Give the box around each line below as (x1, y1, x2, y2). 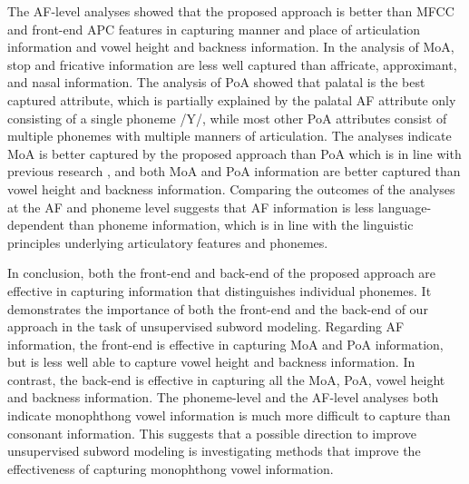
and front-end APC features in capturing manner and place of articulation (7, 19, 421, 38)
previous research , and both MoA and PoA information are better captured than (7, 162, 461, 181)
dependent (7, 215, 65, 234)
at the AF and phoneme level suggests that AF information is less (7, 197, 375, 216)
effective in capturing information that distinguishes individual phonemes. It (7, 281, 432, 300)
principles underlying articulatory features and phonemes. (7, 232, 328, 252)
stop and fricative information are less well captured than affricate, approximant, (7, 54, 457, 74)
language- (377, 197, 432, 216)
